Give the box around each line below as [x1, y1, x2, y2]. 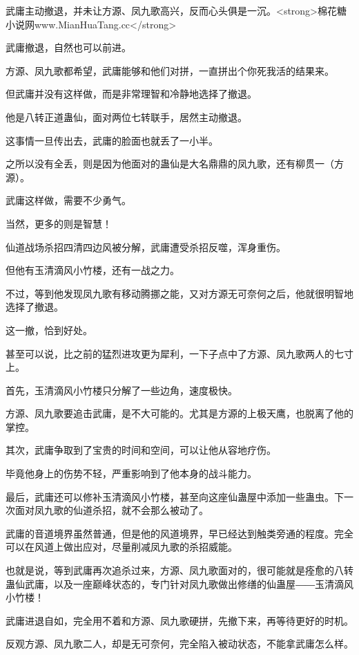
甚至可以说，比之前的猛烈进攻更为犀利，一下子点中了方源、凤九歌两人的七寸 [6, 346, 353, 360]
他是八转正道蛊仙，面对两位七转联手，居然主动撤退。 [6, 109, 247, 124]
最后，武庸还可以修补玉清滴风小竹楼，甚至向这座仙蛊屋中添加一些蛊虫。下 [6, 489, 344, 504]
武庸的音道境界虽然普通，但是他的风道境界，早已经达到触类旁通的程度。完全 [6, 526, 353, 540]
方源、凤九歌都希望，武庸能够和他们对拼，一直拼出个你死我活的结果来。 [6, 63, 334, 77]
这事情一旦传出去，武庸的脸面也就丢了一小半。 [6, 133, 218, 147]
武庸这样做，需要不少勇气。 [6, 193, 131, 207]
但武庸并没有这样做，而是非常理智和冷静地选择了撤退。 [6, 86, 257, 101]
